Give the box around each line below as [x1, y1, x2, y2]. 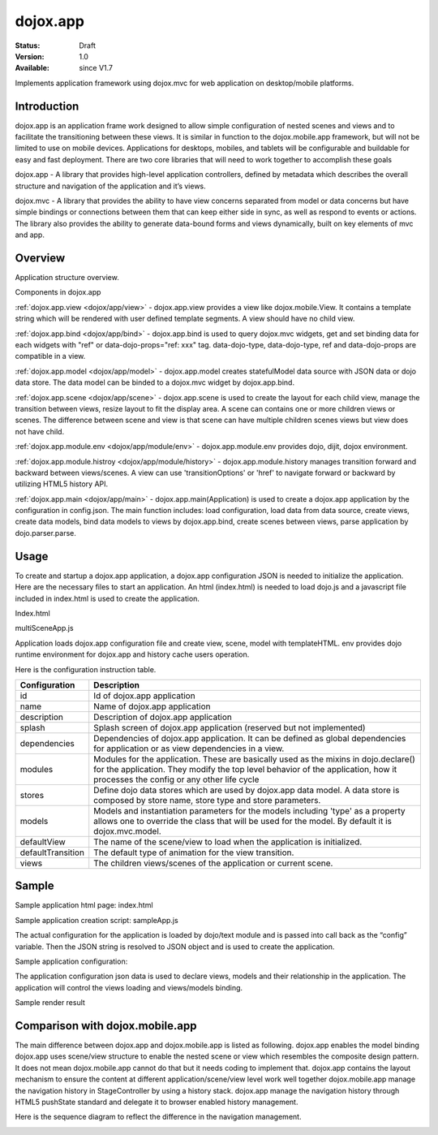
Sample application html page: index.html [15, 900, 153, 910]
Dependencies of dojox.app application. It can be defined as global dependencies [93, 732, 406, 744]
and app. [15, 230, 45, 240]
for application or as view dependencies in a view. [93, 743, 285, 754]
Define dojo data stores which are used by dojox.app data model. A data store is [93, 784, 400, 796]
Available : [15, 63, 50, 73]
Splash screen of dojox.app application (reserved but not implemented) [93, 722, 366, 733]
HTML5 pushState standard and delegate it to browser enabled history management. [15, 1097, 298, 1107]
